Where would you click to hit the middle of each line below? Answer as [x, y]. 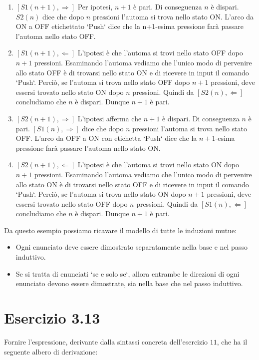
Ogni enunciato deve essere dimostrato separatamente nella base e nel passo [131, 247]
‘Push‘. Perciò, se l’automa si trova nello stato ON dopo [101, 194]
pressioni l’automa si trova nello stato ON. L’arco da [173, 16]
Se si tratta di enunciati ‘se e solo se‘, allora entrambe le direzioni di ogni [128, 273]
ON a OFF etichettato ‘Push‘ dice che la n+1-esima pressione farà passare [129, 26]
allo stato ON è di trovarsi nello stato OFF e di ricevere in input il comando [132, 184]
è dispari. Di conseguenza [201, 118]
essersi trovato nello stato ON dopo [70, 92]
